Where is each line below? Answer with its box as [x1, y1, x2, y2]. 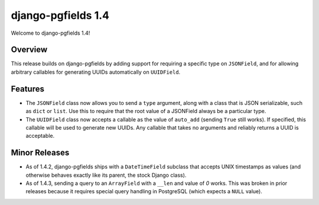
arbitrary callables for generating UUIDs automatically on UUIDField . [11, 68, 181, 75]
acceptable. [25, 133, 55, 140]
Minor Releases [11, 148, 70, 158]
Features [11, 84, 44, 94]
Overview [11, 45, 48, 55]
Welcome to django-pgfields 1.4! [11, 29, 90, 37]
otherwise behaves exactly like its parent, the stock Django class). [25, 171, 187, 178]
